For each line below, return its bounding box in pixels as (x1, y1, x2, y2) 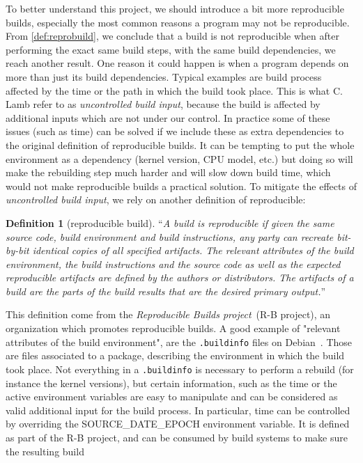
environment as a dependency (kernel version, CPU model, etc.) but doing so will (6, 151, 353, 166)
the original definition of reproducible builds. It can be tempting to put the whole (6, 137, 355, 152)
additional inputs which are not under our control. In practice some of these (6, 110, 330, 125)
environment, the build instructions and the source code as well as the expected (6, 256, 341, 271)
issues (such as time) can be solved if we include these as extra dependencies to (6, 124, 344, 139)
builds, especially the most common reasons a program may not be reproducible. (6, 15, 350, 29)
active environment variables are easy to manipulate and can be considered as (6, 389, 338, 404)
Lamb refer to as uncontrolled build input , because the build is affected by (6, 97, 320, 111)
